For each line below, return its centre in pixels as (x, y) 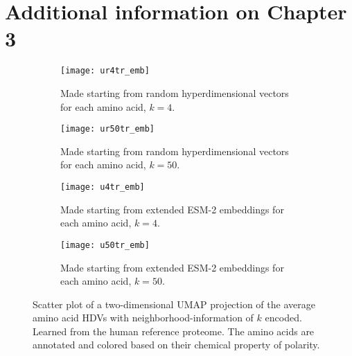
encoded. (283, 318)
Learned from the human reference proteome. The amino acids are (174, 331)
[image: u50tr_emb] (105, 245)
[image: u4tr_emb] (103, 187)
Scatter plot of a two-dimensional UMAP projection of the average (174, 304)
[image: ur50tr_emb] (108, 129)
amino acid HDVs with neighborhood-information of (143, 318)
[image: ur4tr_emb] (105, 71)
